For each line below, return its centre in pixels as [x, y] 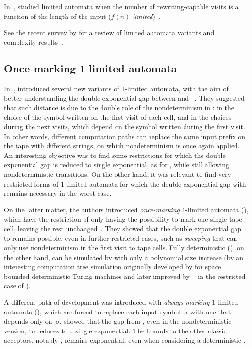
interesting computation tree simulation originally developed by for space [113, 267]
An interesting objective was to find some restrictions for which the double [115, 155]
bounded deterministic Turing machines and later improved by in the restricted [125, 276]
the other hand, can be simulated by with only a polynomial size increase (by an [124, 257]
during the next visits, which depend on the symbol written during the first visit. [125, 126]
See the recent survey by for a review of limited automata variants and [109, 32]
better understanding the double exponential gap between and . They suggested [124, 98]
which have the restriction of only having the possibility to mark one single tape [123, 219]
